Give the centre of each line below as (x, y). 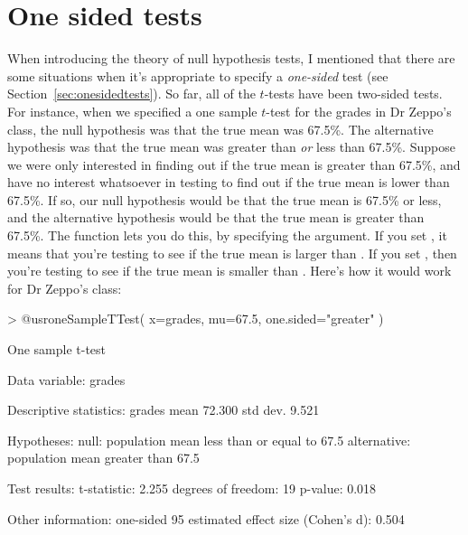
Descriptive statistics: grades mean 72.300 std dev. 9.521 (164, 410)
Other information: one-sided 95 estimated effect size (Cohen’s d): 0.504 (206, 518)
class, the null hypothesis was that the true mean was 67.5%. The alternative (220, 129)
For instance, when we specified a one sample (132, 111)
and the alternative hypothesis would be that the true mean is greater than (216, 217)
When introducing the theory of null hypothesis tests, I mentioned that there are (231, 58)
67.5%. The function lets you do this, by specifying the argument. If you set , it (227, 235)
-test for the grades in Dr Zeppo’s (359, 111)
